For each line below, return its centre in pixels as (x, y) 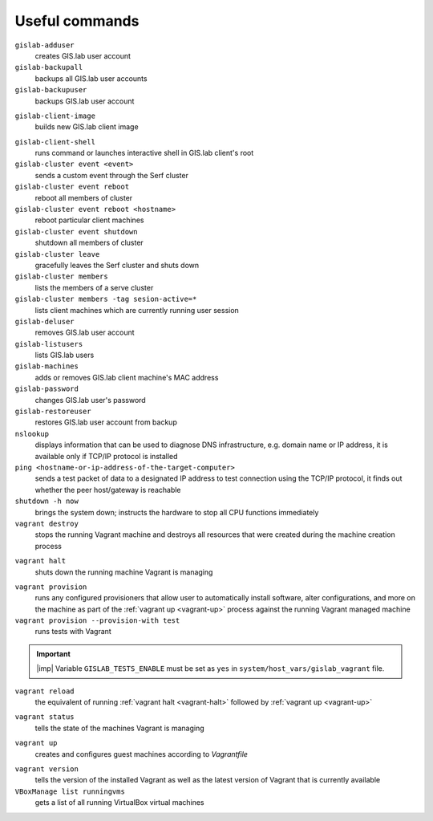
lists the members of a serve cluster (94, 287)
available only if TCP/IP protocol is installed (106, 456)
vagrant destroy (47, 523)
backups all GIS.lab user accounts (91, 78)
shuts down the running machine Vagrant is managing (124, 572)
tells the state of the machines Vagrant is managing (119, 728)
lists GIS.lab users (65, 355)
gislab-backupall (49, 67)
